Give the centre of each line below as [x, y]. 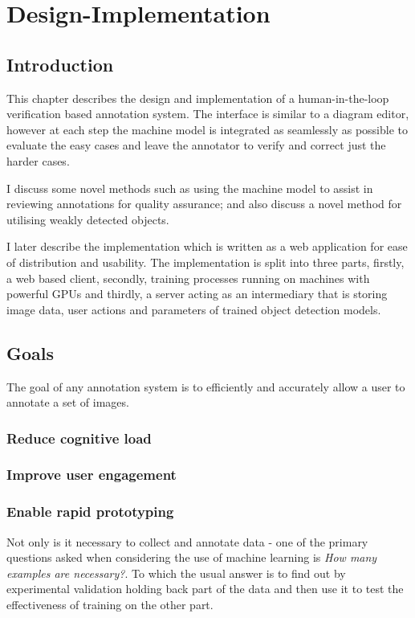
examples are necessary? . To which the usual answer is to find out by [176, 573]
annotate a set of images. [68, 402]
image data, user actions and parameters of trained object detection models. [194, 309]
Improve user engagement [92, 475]
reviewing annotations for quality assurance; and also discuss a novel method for [204, 204]
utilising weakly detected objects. [88, 219]
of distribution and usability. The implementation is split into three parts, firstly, [205, 262]
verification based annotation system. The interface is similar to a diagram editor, [208, 114]
